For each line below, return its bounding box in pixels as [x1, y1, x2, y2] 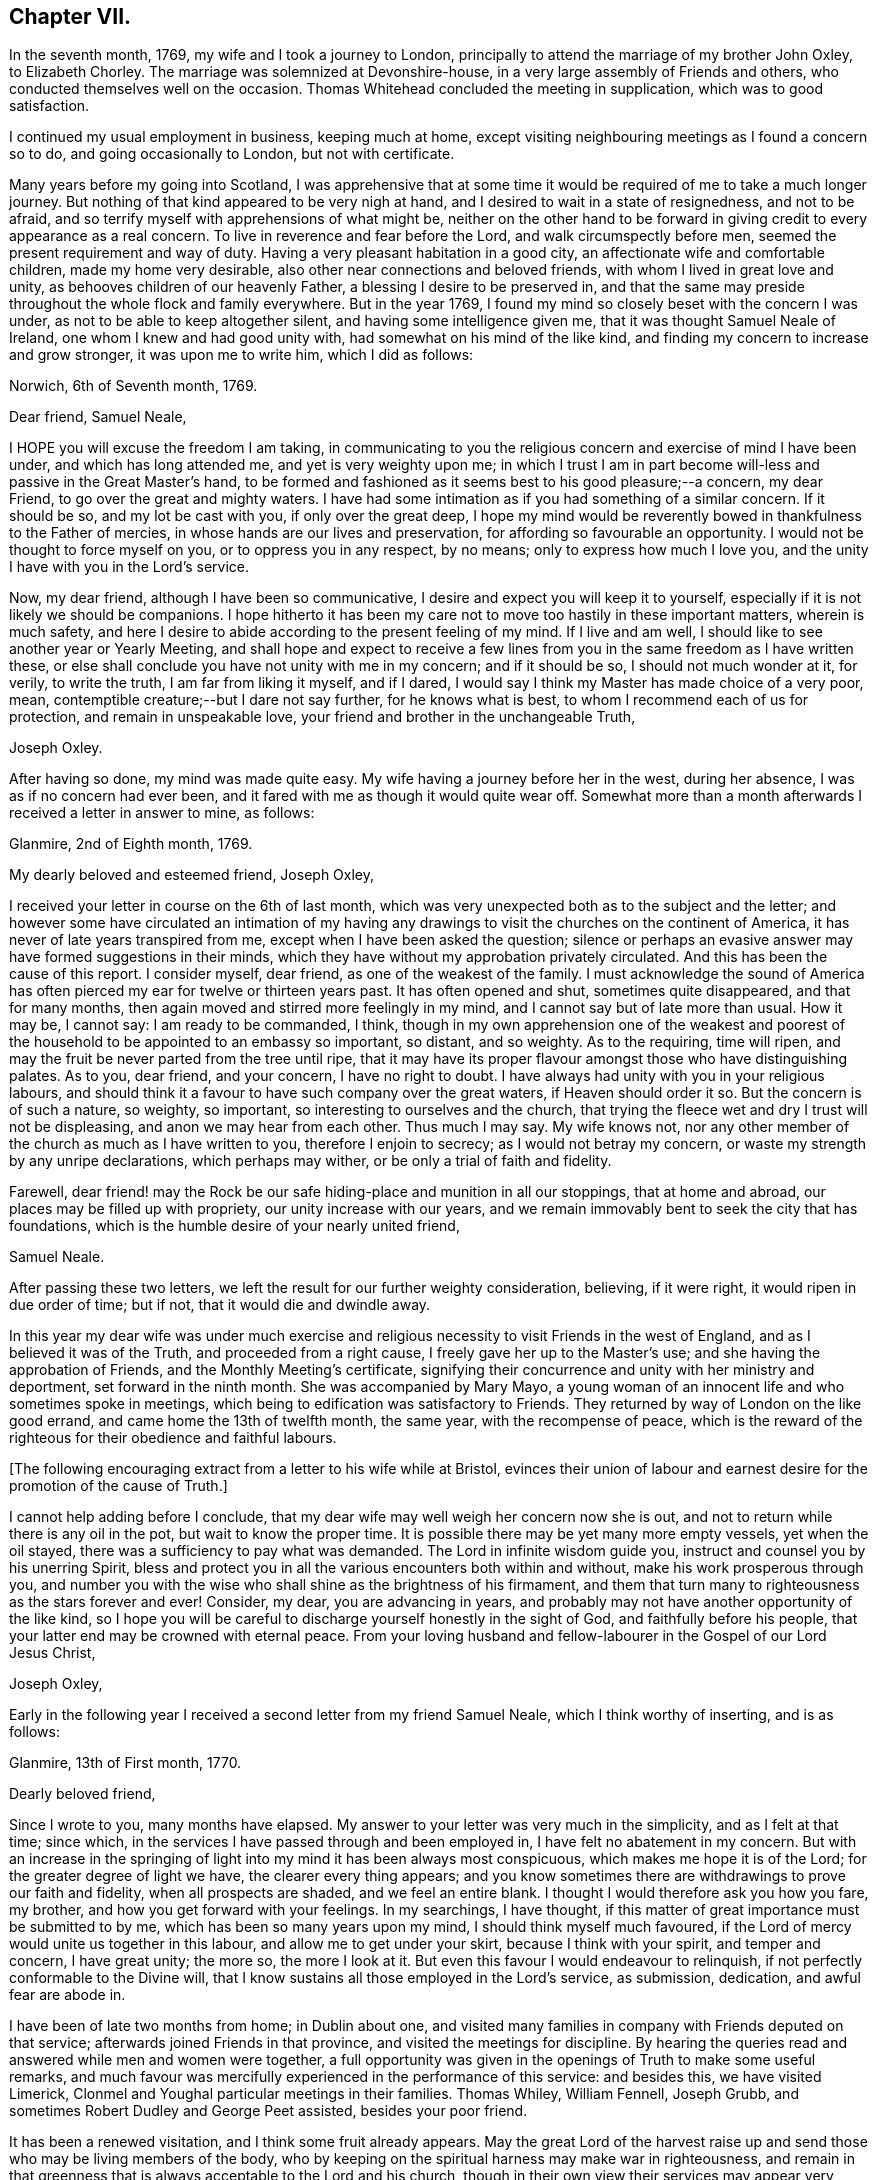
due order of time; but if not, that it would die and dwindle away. [9, 1296, 431, 1314]
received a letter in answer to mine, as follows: [9, 804, 315, 822]
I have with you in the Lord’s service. [9, 558, 250, 576]
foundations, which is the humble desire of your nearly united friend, [9, 1217, 460, 1235]
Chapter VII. [9, 4, 132, 29]
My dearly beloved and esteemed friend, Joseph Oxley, [9, 866, 375, 884]
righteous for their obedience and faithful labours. [9, 1429, 337, 1447]
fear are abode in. [9, 1986, 126, 2004]
